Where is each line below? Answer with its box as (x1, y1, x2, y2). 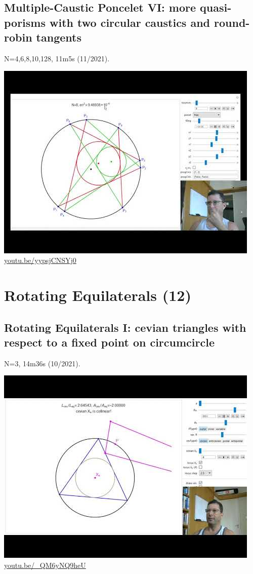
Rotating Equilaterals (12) (4, 284, 191, 305)
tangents (36, 29, 81, 45)
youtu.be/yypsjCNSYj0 (4, 255, 76, 265)
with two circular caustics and (50, 14, 210, 30)
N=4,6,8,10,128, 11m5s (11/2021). (4, 53, 110, 63)
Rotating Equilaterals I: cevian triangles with (4, 319, 246, 335)
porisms (4, 14, 46, 30)
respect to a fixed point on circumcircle (4, 334, 215, 350)
